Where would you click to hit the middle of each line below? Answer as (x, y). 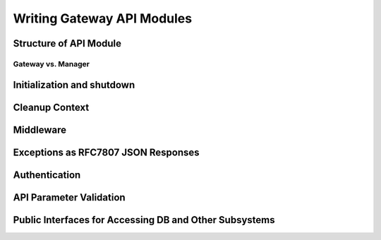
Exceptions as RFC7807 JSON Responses (106, 152)
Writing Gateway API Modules (103, 18)
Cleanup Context (51, 107)
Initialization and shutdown (74, 85)
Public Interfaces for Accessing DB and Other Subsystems (144, 220)
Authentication (47, 175)
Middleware (40, 130)
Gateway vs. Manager (51, 64)
